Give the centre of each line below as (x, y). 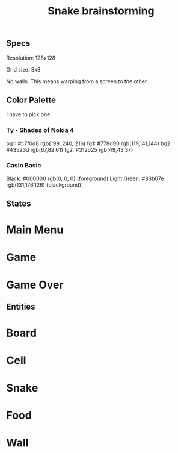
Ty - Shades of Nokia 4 (40, 130)
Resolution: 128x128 (31, 58)
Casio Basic (24, 165)
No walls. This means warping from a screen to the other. (77, 81)
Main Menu (35, 230)
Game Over (35, 285)
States (19, 204)
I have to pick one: (29, 114)
